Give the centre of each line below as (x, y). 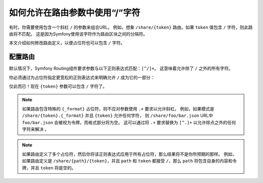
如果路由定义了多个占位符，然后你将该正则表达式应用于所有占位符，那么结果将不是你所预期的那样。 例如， (129, 154)
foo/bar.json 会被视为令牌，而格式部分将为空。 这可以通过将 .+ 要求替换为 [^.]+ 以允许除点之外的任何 (129, 122)
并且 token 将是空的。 (53, 167)
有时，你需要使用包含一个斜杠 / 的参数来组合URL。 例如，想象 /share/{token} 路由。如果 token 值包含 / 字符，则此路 (131, 27)
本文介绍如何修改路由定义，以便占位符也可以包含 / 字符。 (67, 43)
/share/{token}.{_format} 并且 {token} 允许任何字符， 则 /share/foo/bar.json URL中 (118, 116)
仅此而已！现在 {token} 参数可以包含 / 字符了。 (58, 86)
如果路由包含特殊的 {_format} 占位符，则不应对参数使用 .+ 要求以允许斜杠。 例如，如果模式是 (118, 109)
